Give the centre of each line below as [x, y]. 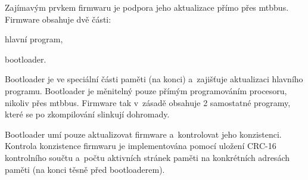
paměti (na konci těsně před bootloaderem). [85, 169]
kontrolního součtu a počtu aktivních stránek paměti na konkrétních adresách [147, 157]
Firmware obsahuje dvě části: [58, 19]
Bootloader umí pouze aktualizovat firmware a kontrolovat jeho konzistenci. [143, 134]
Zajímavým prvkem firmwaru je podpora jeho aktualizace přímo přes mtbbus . [147, 7]
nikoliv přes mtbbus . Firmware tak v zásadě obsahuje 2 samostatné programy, [148, 102]
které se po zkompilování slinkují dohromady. [87, 114]
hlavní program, [34, 39]
